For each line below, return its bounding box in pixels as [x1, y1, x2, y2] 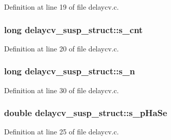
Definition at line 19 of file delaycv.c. [4, 2, 119, 12]
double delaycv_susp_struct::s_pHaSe [4, 106, 167, 119]
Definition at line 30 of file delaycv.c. [4, 85, 119, 95]
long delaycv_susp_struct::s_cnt [4, 23, 143, 36]
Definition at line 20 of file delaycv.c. [4, 43, 119, 53]
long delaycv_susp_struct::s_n [4, 65, 135, 77]
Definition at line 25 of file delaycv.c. [4, 126, 119, 137]
